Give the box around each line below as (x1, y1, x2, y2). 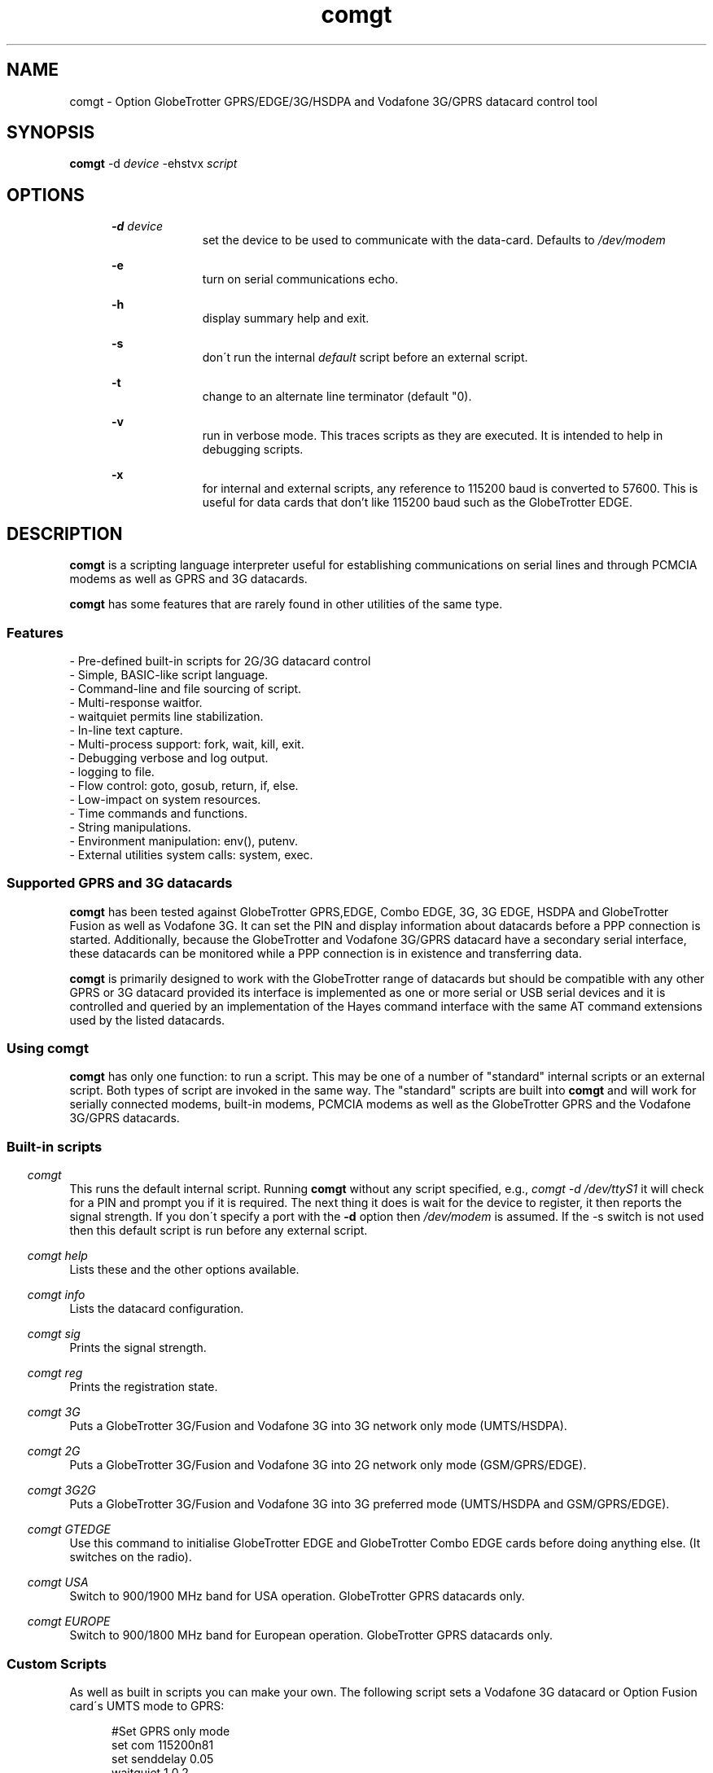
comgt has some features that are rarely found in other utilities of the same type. (69, 597, 503, 612)
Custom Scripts (7, 1655, 107, 1672)
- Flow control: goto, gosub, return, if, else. (69, 778, 299, 792)
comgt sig (27, 1327, 81, 1341)
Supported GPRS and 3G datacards (7, 875, 233, 892)
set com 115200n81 (112, 1737, 214, 1752)
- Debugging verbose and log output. (69, 750, 269, 765)
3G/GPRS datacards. (69, 1111, 180, 1126)
